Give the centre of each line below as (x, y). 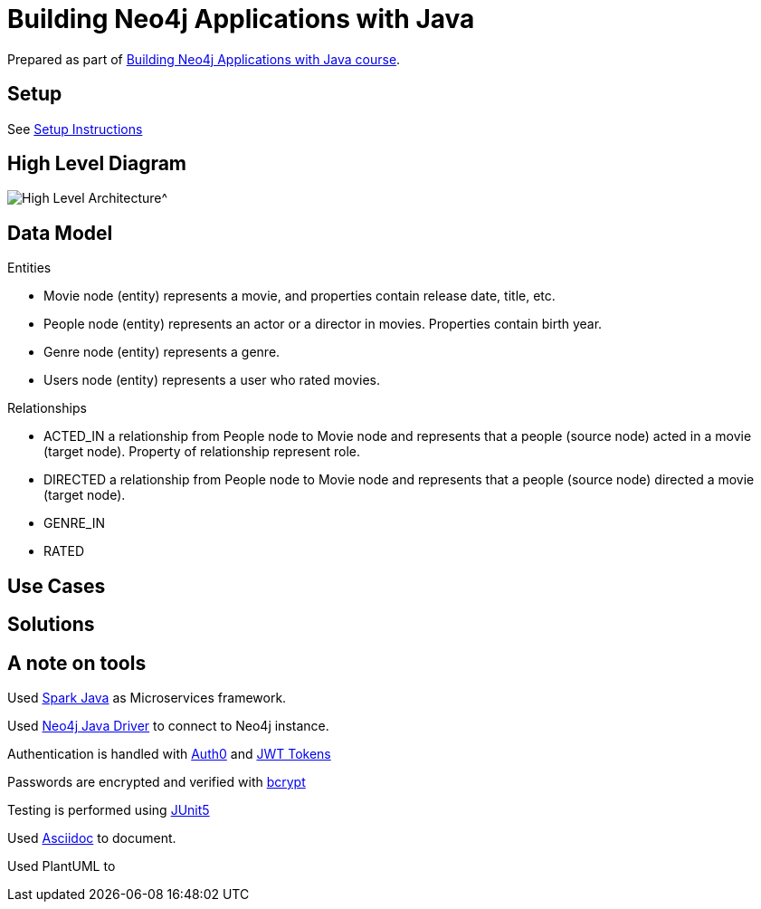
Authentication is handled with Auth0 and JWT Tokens (169, 753)
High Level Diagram (97, 164)
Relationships (47, 408)
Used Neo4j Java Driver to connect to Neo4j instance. (168, 725)
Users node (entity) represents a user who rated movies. (212, 380)
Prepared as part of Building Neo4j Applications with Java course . (204, 59)
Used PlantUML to (62, 866)
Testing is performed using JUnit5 (109, 809)
